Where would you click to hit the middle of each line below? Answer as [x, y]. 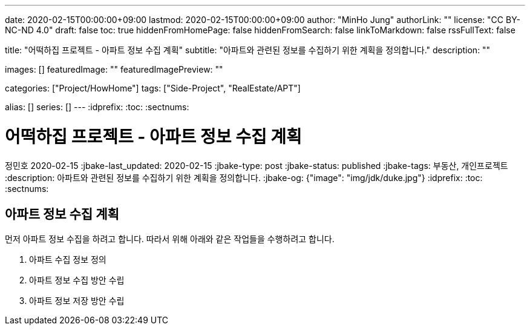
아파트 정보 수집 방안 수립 [77, 280]
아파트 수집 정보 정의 [68, 260]
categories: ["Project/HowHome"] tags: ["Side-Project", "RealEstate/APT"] [153, 88]
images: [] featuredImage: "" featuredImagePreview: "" [114, 69]
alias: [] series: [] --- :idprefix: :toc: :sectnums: [97, 107]
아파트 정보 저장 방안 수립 [77, 301]
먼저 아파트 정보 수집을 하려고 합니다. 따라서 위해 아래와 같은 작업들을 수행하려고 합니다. [170, 239]
